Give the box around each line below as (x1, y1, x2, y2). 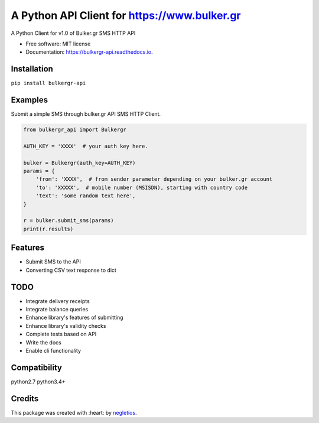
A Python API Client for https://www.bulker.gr (11, 9, 241, 22)
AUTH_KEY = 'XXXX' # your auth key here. (23, 142, 148, 149)
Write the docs (25, 339, 61, 346)
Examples (11, 95, 48, 105)
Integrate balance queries (25, 306, 89, 313)
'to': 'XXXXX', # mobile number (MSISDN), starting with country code (35, 184, 248, 191)
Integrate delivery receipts (25, 297, 90, 304)
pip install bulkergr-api (11, 80, 86, 87)
